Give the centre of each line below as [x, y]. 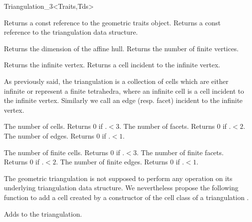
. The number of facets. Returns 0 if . [175, 126]
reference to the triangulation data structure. [71, 32]
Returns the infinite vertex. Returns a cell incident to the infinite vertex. [112, 65]
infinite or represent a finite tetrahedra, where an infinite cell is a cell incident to [124, 91]
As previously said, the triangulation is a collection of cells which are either [116, 81]
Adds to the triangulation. [43, 213]
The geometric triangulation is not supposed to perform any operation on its [118, 178]
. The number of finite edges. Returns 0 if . [120, 162]
